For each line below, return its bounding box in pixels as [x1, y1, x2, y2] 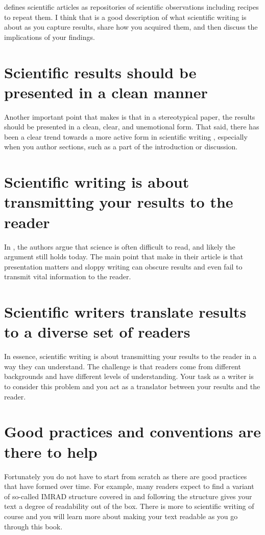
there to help [4, 441, 98, 462]
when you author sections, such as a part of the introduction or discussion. [4, 141, 238, 152]
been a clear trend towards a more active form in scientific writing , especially [4, 131, 248, 142]
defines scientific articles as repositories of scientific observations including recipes [4, 2, 259, 12]
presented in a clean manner [4, 81, 208, 102]
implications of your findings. [4, 31, 95, 42]
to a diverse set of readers [4, 321, 190, 342]
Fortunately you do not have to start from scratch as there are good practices [4, 471, 247, 481]
